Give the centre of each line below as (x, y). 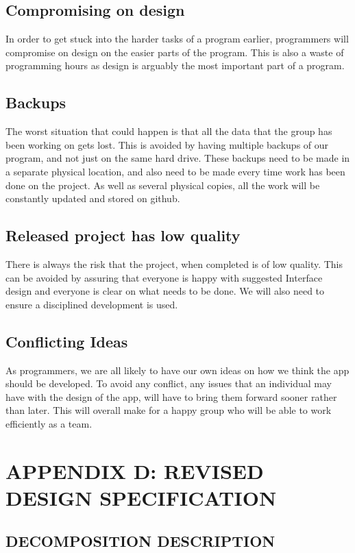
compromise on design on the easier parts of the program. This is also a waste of (175, 52)
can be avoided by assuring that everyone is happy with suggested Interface (164, 277)
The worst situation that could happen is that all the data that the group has (169, 131)
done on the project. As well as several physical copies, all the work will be (163, 185)
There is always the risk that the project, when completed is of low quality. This (174, 263)
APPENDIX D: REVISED (135, 470)
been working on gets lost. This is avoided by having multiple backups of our (167, 144)
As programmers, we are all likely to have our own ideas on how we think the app (177, 370)
